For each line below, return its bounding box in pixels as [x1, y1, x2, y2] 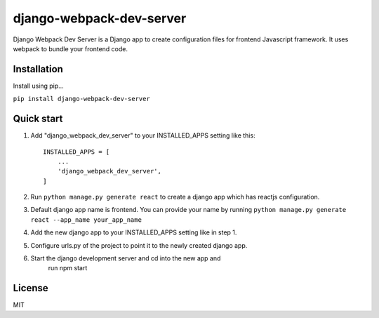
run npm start [48, 264, 88, 272]
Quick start [13, 113, 63, 125]
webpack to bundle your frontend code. [13, 44, 128, 53]
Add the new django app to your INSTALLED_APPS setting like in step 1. [30, 228, 237, 237]
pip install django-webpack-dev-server [13, 95, 150, 103]
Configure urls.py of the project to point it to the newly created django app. [30, 241, 248, 249]
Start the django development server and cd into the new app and [30, 254, 221, 263]
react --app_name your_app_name [30, 216, 142, 224]
